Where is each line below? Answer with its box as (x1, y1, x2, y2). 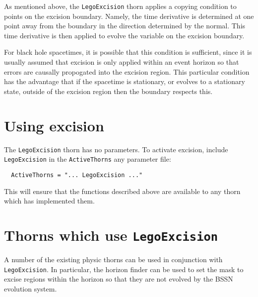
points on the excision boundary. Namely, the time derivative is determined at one (4, 10, 254, 21)
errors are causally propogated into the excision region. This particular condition (4, 66, 250, 77)
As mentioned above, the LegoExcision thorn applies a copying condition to (4, 1, 237, 11)
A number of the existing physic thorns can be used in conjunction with (4, 254, 223, 264)
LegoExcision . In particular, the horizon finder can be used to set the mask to (4, 264, 244, 274)
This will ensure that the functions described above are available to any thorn (4, 186, 241, 196)
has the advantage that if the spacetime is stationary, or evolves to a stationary (4, 76, 245, 87)
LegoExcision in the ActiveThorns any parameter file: (4, 154, 171, 164)
